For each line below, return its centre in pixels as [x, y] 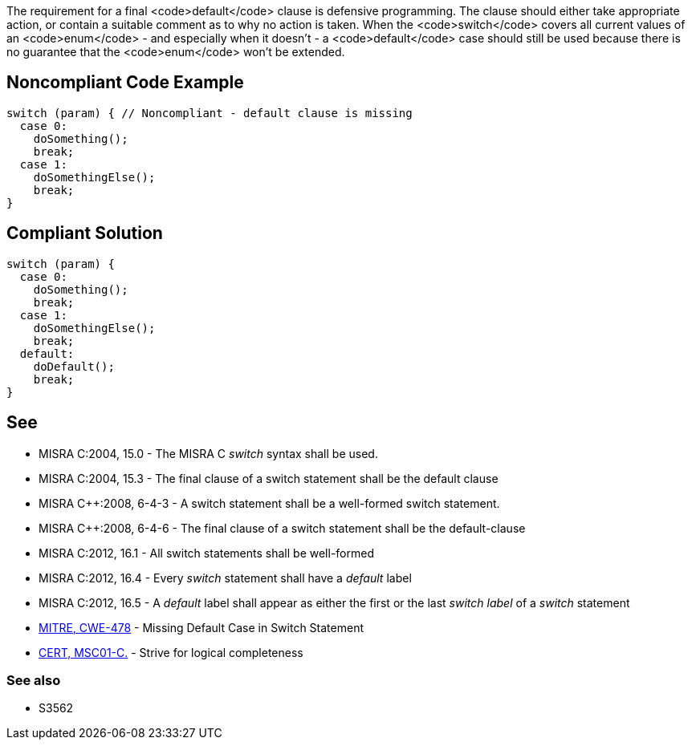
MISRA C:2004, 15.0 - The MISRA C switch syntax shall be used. [208, 453]
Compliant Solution [85, 233]
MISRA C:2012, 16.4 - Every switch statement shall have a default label [225, 578]
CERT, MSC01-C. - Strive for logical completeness [171, 652]
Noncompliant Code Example [125, 83]
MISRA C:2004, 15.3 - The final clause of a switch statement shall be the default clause [269, 478]
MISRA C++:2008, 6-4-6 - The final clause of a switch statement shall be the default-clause [282, 528]
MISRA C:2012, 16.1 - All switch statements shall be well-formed [206, 553]
